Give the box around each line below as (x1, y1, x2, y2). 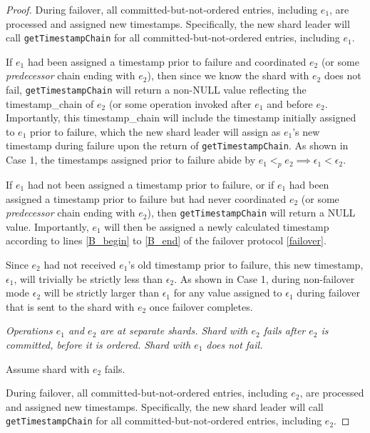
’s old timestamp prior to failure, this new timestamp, (128, 257, 364, 272)
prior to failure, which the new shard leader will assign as (29, 124, 281, 139)
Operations (6, 323, 53, 338)
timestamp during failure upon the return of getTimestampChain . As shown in (6, 138, 349, 153)
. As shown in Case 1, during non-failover (174, 271, 355, 286)
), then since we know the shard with (147, 68, 309, 83)
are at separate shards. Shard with (100, 323, 248, 338)
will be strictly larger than (43, 285, 159, 300)
